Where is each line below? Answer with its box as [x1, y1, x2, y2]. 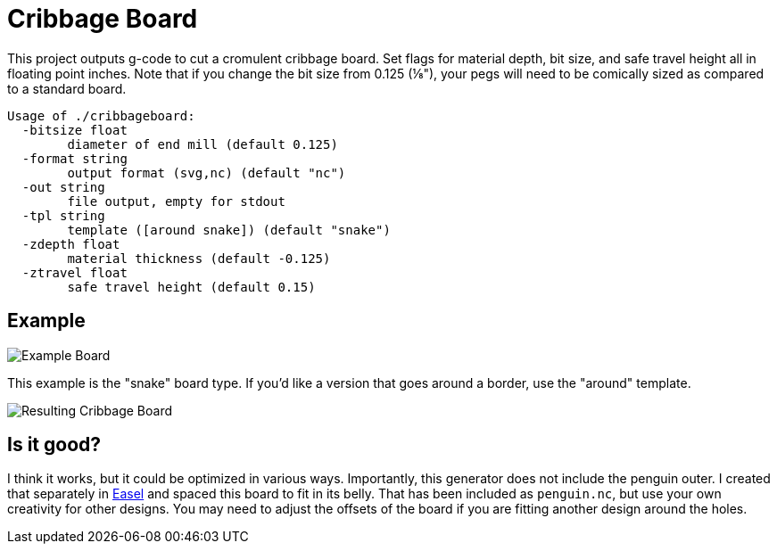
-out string [21, 179, 105, 194]
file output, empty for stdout [67, 193, 285, 209]
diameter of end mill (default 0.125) [67, 136, 338, 152]
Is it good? [7, 433, 101, 456]
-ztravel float [21, 265, 128, 280]
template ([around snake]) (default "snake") [67, 222, 391, 237]
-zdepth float [21, 236, 120, 251]
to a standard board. [7, 80, 127, 96]
